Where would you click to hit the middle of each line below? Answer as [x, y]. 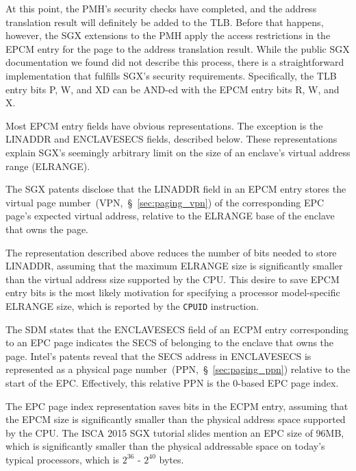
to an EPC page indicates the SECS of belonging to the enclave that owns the [170, 342]
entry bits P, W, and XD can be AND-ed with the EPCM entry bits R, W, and [173, 89]
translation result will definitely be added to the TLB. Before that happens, [165, 22]
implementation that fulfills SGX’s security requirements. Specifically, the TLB [171, 75]
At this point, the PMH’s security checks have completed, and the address [161, 8]
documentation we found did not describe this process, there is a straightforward [175, 62]
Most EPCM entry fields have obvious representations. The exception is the [164, 125]
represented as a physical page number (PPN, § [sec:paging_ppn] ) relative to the [178, 369]
